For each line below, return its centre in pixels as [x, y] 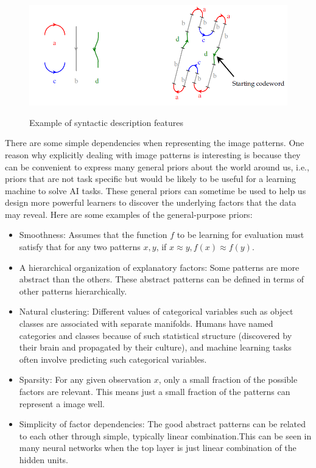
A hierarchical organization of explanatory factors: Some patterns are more [159, 267]
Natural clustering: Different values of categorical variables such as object [156, 311]
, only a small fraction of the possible [228, 379]
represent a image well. [62, 403]
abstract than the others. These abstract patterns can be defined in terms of [162, 279]
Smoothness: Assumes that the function [93, 235]
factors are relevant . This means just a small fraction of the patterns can [155, 392]
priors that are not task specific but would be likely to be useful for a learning [151, 179]
